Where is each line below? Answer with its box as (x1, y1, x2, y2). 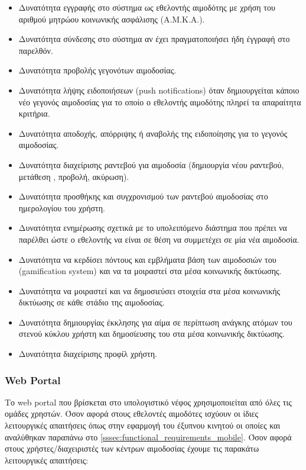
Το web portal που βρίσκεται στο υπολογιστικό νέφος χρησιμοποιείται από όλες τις (5, 395, 292, 408)
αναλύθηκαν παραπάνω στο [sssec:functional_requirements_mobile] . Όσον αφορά (5, 430, 292, 443)
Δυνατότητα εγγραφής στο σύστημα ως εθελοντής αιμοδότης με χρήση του (18, 1, 275, 13)
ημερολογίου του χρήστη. (18, 201, 105, 214)
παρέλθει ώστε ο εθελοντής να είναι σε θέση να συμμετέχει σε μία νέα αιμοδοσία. (18, 233, 300, 245)
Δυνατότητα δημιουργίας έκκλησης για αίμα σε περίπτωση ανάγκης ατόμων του (18, 316, 292, 328)
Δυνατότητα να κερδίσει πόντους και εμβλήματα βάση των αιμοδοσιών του (18, 253, 276, 265)
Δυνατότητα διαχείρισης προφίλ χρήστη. (18, 347, 157, 360)
